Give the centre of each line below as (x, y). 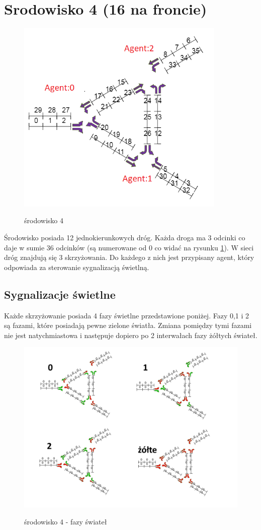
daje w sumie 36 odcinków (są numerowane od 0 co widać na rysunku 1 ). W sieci (129, 247)
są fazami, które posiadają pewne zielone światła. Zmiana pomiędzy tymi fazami (128, 325)
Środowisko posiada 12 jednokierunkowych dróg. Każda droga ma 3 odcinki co (125, 238)
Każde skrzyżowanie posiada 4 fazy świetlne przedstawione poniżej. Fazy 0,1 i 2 (127, 315)
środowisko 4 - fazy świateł (66, 522)
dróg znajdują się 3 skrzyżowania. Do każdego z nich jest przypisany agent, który (129, 257)
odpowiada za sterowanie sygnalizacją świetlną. (77, 267)
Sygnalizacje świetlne (60, 294)
